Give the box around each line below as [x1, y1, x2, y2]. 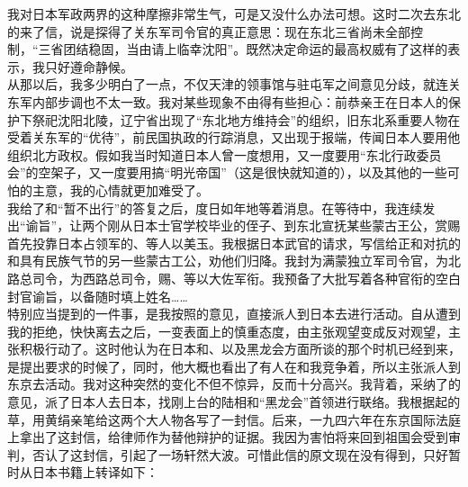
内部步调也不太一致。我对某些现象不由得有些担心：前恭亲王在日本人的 [31, 92, 448, 111]
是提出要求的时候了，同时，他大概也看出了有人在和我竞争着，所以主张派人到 [7, 356, 461, 375]
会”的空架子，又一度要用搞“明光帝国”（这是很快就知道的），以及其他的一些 [7, 163, 447, 182]
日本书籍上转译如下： [31, 463, 158, 482]
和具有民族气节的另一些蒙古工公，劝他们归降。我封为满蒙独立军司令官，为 [7, 251, 448, 270]
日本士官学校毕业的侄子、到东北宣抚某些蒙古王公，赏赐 [132, 216, 461, 235]
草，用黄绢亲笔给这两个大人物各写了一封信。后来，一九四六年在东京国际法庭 [7, 410, 461, 428]
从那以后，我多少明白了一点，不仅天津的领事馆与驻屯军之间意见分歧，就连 [7, 75, 448, 94]
